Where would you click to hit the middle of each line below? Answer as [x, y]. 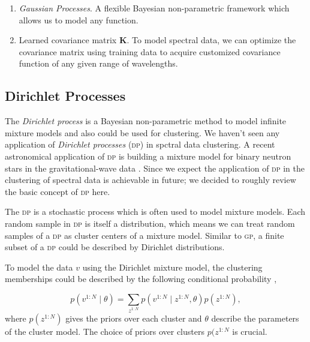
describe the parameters [255, 318]
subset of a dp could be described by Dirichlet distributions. [115, 247]
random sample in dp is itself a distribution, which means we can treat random [150, 223]
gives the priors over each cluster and [134, 318]
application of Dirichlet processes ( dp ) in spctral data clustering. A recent [140, 144]
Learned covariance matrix [68, 40]
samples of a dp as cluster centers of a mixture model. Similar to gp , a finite [145, 235]
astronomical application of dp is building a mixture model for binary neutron [148, 156]
